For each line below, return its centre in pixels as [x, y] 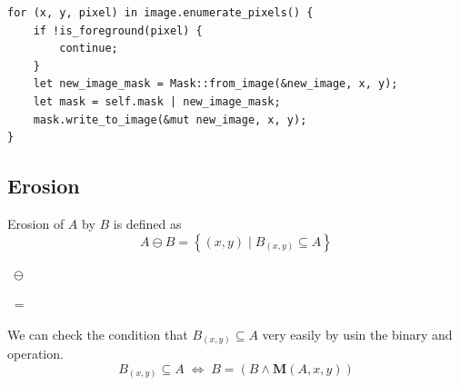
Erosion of [36, 223]
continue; [89, 49]
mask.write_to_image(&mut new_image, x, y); [170, 119]
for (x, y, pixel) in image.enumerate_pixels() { [160, 13]
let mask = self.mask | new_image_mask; [157, 101]
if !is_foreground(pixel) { [118, 30]
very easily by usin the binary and [357, 334]
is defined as [147, 223]
